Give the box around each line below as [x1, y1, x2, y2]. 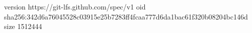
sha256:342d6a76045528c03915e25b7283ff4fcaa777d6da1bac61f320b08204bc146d [4, 11, 248, 21]
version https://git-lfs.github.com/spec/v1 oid [4, 1, 146, 11]
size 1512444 [4, 21, 42, 31]
